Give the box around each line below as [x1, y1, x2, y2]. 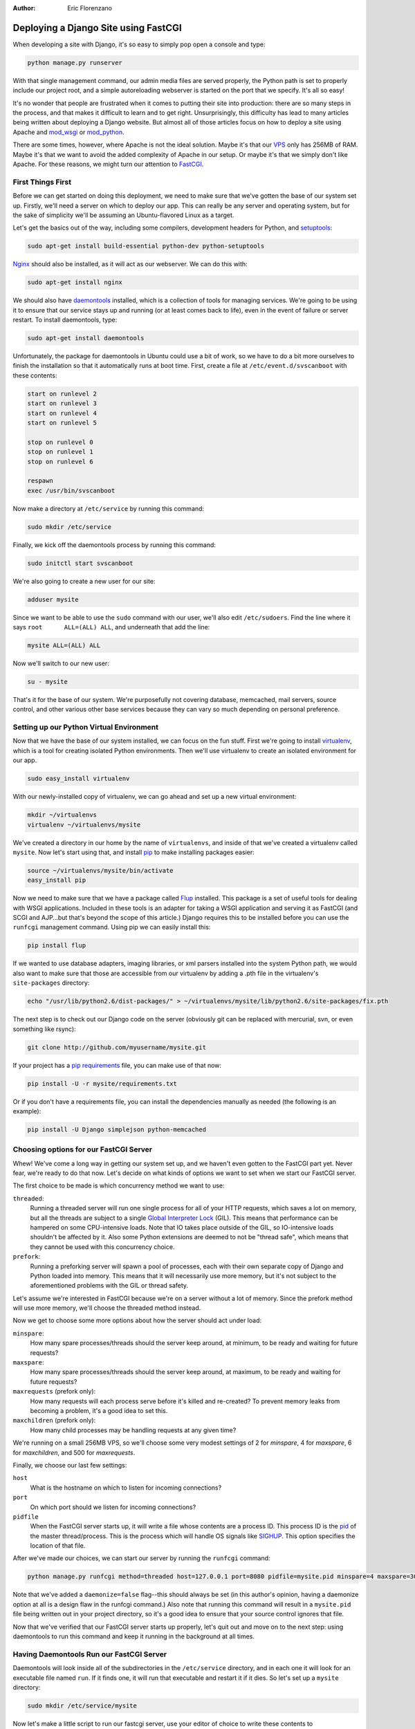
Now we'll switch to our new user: [12, 659, 110, 667]
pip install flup [27, 941, 86, 950]
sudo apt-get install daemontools [27, 334, 145, 342]
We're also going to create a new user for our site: [12, 577, 156, 585]
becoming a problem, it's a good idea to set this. [30, 1406, 168, 1414]
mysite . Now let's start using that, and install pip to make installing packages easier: [12, 848, 255, 856]
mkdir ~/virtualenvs [27, 811, 97, 819]
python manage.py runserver [27, 59, 122, 66]
